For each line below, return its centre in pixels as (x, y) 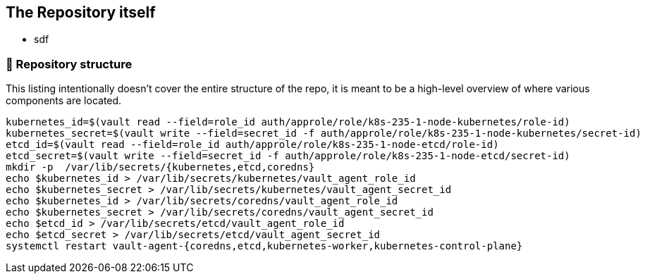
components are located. (64, 101)
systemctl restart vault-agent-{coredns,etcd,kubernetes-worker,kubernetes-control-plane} (264, 246)
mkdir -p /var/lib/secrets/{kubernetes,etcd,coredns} (160, 167)
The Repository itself (81, 12)
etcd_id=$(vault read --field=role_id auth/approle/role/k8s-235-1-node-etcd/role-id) (252, 145)
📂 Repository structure (69, 64)
